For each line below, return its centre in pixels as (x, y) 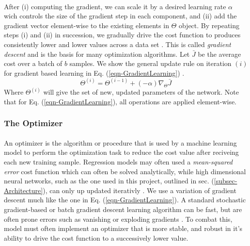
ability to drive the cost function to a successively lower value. (96, 238)
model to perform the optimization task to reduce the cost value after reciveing (121, 152)
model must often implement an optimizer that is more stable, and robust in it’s (123, 228)
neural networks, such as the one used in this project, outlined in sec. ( (109, 181)
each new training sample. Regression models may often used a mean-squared (118, 162)
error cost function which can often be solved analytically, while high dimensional (125, 171)
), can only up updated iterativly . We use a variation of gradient (140, 190)
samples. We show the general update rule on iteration (150, 63)
